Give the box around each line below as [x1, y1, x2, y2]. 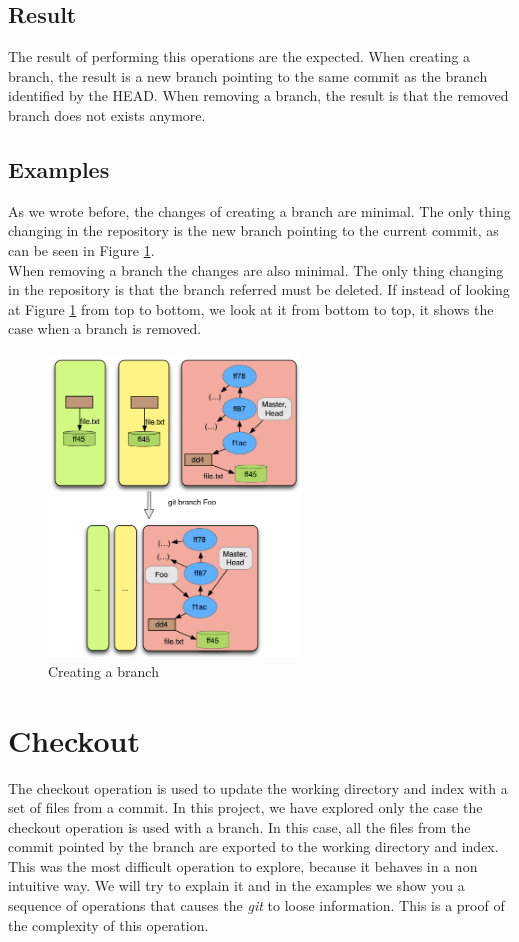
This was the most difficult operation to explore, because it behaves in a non [8, 855, 478, 876]
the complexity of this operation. [8, 914, 209, 935]
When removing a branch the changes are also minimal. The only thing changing [8, 259, 504, 280]
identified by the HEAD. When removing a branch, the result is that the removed [8, 85, 509, 106]
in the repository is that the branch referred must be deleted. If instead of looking [8, 279, 510, 300]
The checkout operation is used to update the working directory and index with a [8, 777, 508, 798]
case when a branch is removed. [8, 318, 202, 339]
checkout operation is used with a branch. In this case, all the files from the [8, 816, 471, 837]
